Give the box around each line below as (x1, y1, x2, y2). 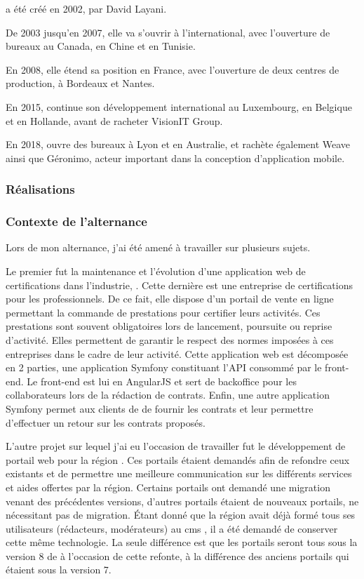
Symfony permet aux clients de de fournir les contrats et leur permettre (6, 401, 314, 415)
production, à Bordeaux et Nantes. (6, 76, 155, 91)
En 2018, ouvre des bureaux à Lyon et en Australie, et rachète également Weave (6, 137, 351, 152)
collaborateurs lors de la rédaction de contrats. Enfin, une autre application (6, 387, 330, 402)
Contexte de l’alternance (6, 213, 147, 230)
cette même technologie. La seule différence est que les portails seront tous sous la (6, 535, 358, 550)
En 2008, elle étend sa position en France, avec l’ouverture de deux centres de (6, 62, 339, 76)
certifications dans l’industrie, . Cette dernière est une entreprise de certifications (6, 277, 353, 292)
